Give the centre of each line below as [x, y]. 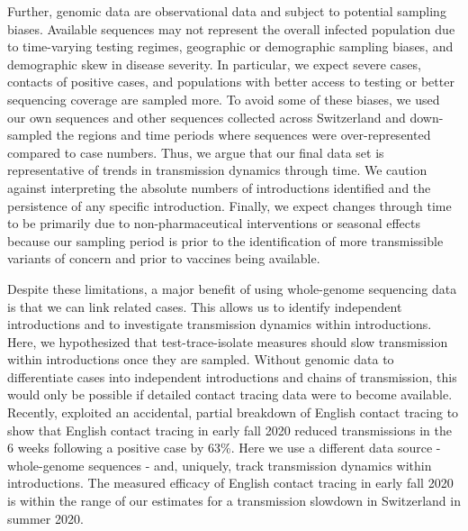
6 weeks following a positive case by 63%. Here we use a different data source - [224, 448]
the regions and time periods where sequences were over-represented [243, 135]
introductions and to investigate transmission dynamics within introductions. [220, 324]
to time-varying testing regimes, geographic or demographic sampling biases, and [230, 46]
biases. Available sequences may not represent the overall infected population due [231, 28]
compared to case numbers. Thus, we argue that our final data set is [196, 152]
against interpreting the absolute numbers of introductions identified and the [219, 187]
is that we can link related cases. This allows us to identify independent [205, 306]
